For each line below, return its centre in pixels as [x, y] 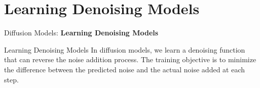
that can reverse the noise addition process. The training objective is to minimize [130, 59]
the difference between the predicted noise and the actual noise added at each [125, 69]
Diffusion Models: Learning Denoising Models [81, 33]
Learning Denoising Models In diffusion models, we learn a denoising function [125, 49]
